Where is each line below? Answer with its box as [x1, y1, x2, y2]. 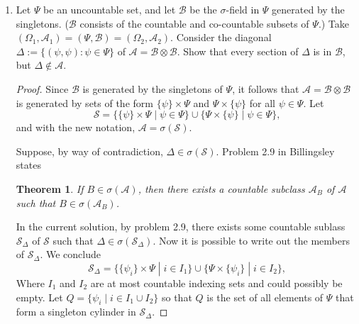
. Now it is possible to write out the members [153, 233, 350, 247]
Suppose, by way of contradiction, [16, 143, 163, 158]
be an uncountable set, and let [43, 2, 176, 16]
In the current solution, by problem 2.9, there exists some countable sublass [16, 219, 346, 234]
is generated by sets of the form [16, 95, 153, 110]
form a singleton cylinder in [16, 304, 136, 319]
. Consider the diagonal [170, 30, 272, 45]
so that [161, 289, 192, 304]
